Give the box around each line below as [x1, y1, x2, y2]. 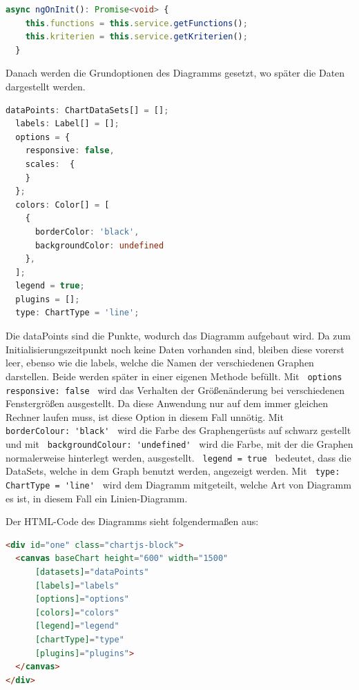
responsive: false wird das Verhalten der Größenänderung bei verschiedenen [6, 382, 345, 397]
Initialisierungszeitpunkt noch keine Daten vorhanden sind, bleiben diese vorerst [6, 342, 345, 356]
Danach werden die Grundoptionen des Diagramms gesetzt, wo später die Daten [6, 66, 345, 80]
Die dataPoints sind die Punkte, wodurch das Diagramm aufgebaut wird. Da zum [6, 328, 351, 343]
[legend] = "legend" [35, 621, 119, 631]
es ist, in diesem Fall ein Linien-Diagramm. [6, 491, 188, 505]
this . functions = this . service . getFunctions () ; [25, 18, 248, 28]
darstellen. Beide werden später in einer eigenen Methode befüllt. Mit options [6, 368, 342, 383]
